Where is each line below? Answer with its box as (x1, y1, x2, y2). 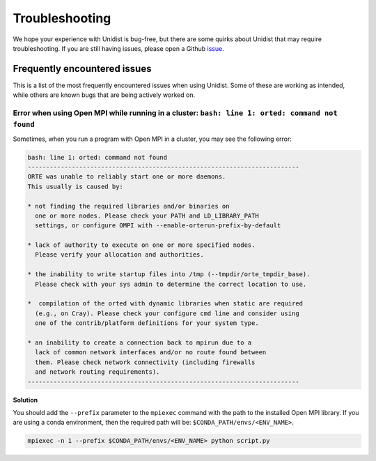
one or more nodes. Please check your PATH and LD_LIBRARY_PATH (35, 211, 259, 220)
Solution (13, 395, 38, 404)
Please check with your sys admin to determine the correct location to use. (35, 280, 307, 288)
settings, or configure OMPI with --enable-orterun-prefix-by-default (35, 222, 281, 229)
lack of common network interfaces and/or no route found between (35, 349, 267, 356)
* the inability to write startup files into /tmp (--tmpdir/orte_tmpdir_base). (27, 271, 311, 278)
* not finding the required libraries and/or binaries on (27, 202, 230, 210)
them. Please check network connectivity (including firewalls (35, 358, 256, 366)
